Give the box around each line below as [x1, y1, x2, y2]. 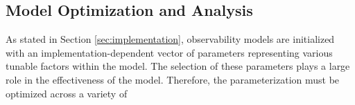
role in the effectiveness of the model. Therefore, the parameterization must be [6, 72, 340, 86]
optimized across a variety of [6, 86, 128, 100]
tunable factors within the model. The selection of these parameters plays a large [6, 59, 350, 73]
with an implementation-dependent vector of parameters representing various [6, 45, 333, 59]
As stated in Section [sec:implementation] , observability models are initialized [6, 32, 335, 46]
